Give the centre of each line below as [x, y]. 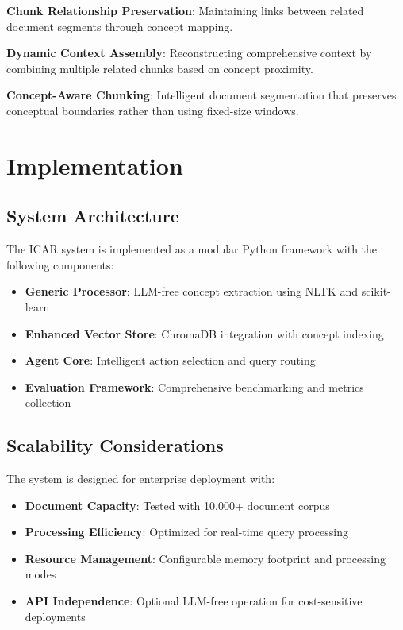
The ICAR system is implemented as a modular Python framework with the [192, 249]
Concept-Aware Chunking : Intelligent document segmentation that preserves [201, 95]
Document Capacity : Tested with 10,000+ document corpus [177, 505]
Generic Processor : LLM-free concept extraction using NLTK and [192, 291]
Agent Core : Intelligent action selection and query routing [170, 360]
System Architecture [93, 216]
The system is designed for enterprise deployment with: [141, 479]
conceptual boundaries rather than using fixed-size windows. [153, 110]
